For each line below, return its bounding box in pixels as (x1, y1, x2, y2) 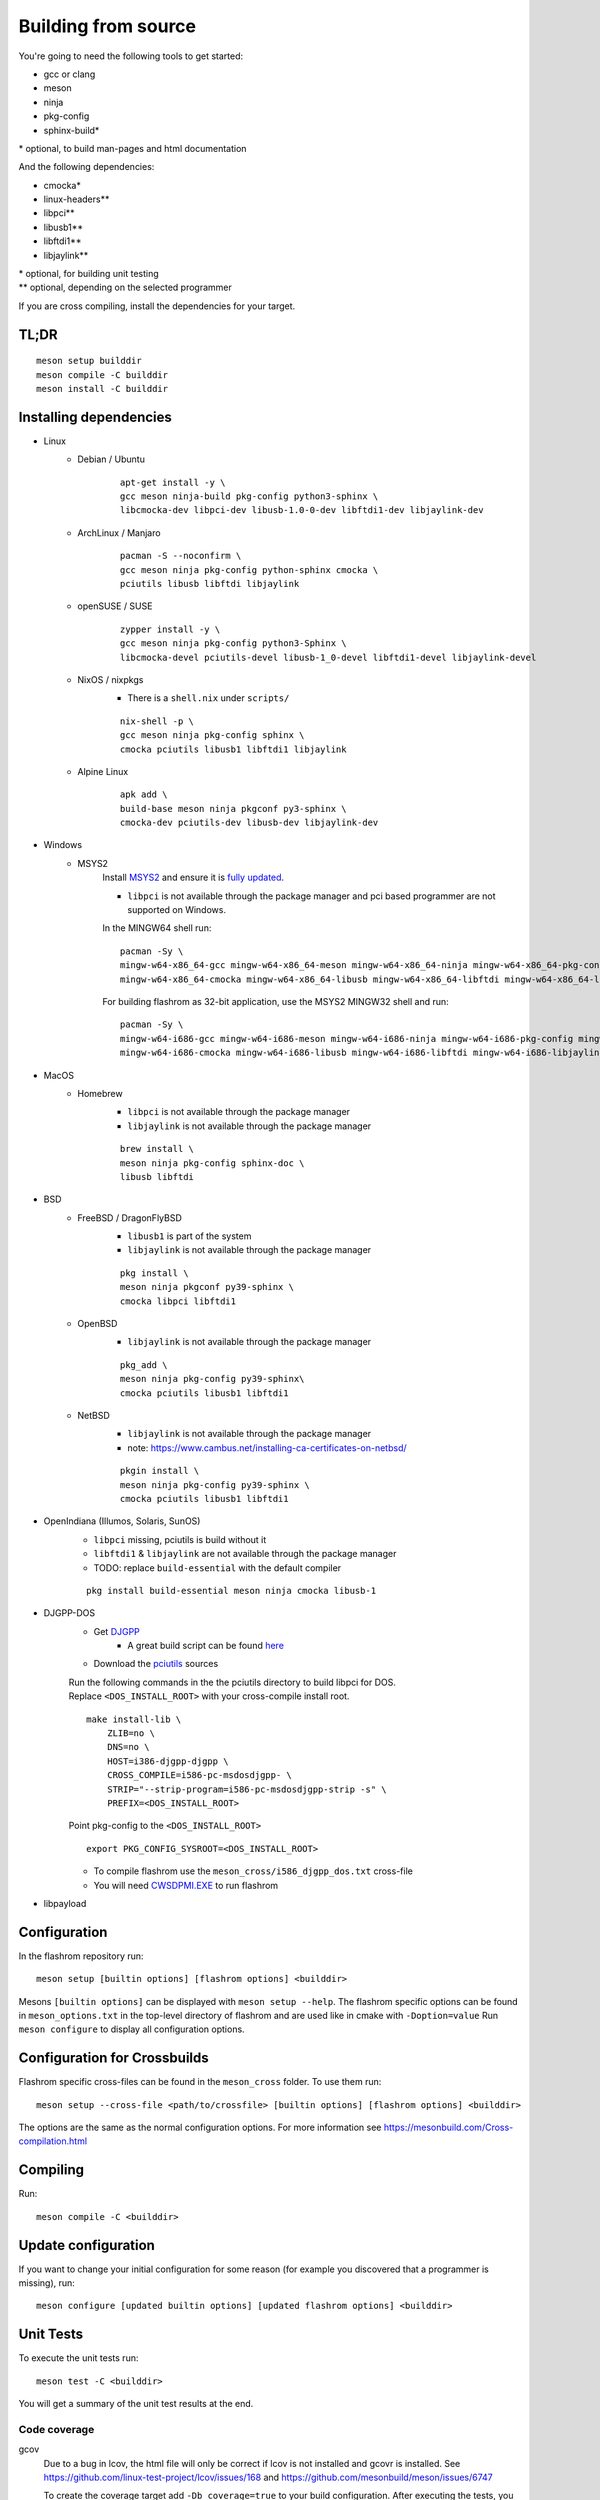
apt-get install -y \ (120, 476, 226, 488)
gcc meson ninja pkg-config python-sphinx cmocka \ (120, 564, 379, 575)
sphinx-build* (43, 124, 100, 136)
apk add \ (120, 789, 168, 800)
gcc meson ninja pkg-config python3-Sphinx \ (120, 638, 347, 649)
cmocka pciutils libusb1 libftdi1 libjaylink (120, 743, 347, 755)
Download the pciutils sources (93, 1658, 219, 1670)
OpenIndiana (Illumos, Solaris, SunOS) (43, 1515, 201, 1527)
